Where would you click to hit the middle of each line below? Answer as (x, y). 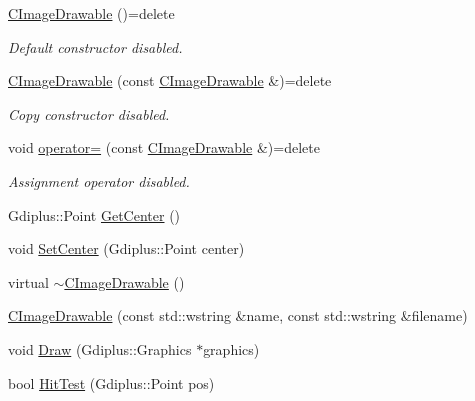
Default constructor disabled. (95, 46)
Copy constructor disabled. (89, 113)
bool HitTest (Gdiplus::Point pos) (111, 382)
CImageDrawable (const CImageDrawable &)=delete (170, 80)
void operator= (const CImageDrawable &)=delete (164, 147)
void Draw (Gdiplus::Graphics (100, 348)
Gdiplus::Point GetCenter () (94, 214)
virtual (28, 281)
